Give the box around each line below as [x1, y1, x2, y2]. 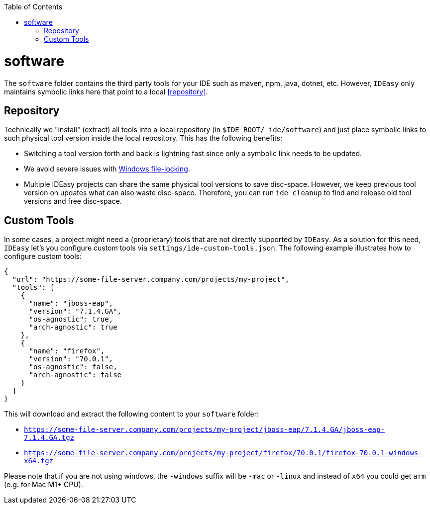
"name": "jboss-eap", [29, 299, 113, 308]
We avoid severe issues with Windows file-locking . [24, 165, 190, 173]
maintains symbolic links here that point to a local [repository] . [4, 87, 208, 96]
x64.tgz [24, 457, 54, 465]
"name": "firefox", [29, 347, 105, 355]
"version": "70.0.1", [29, 355, 113, 363]
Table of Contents [4, 2, 63, 11]
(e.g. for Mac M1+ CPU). [4, 480, 83, 489]
